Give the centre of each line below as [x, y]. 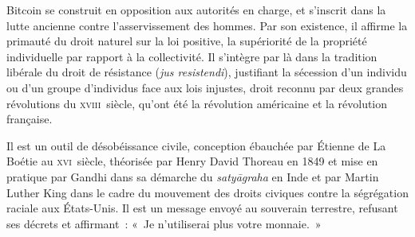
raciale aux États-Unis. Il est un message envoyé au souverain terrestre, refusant [202, 208]
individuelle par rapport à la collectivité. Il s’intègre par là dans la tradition [192, 56]
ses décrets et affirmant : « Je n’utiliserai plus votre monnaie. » [164, 223]
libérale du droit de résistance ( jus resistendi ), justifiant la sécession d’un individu [207, 72]
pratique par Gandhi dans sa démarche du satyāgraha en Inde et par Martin [193, 176]
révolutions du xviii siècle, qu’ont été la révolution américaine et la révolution [197, 103]
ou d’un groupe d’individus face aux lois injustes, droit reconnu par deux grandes [205, 87]
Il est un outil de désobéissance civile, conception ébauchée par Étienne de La [196, 145]
